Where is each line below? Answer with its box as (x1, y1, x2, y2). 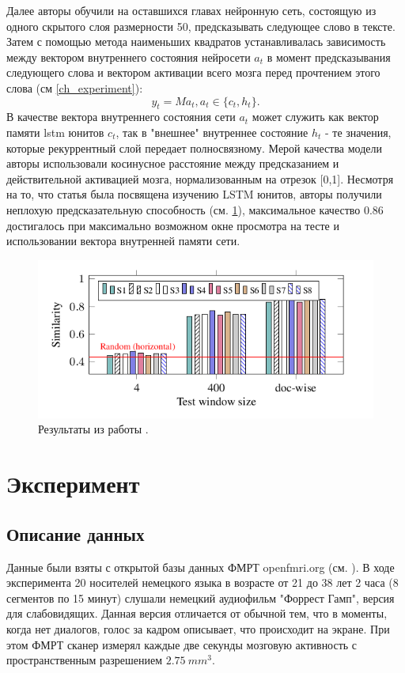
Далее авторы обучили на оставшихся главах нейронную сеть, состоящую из (6, 2, 377, 18)
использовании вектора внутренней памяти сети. (6, 233, 240, 249)
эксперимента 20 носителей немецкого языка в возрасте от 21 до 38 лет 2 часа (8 (6, 574, 399, 591)
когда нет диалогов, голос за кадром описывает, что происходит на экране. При (6, 620, 390, 637)
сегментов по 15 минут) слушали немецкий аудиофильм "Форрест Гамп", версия (6, 589, 395, 606)
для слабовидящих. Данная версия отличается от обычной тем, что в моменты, (6, 605, 388, 622)
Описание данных (6, 521, 145, 546)
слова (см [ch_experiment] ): (6, 79, 143, 96)
